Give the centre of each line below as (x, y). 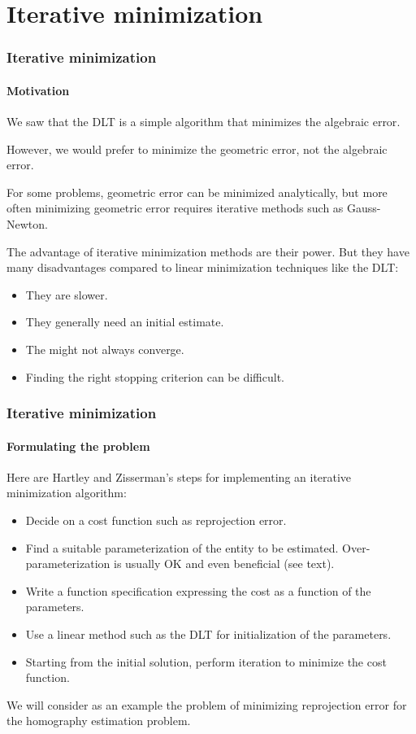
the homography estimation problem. (99, 721)
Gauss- (364, 208)
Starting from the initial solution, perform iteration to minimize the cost (206, 661)
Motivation (38, 90)
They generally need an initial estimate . (125, 322)
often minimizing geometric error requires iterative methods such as (175, 208)
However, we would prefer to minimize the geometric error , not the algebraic (197, 149)
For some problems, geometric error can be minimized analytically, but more (197, 192)
